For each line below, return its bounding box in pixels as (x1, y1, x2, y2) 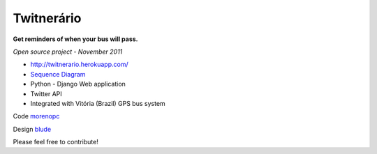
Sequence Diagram (30, 70, 86, 78)
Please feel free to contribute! (13, 138, 99, 146)
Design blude (13, 125, 52, 133)
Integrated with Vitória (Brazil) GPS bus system (30, 99, 165, 107)
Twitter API (30, 89, 62, 98)
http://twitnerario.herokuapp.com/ (30, 60, 128, 69)
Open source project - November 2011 (13, 47, 123, 56)
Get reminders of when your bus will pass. (13, 35, 138, 43)
